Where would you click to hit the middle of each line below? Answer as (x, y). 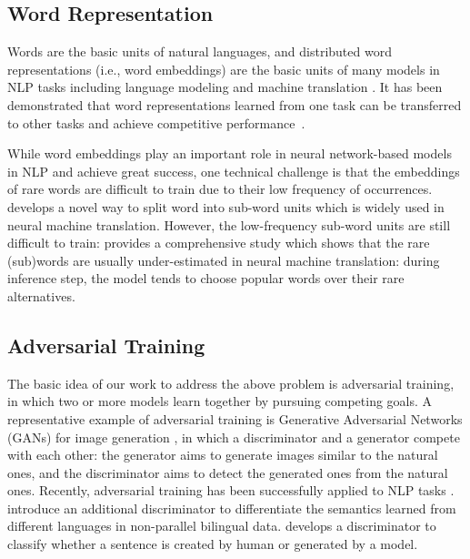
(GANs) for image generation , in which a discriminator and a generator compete (234, 437)
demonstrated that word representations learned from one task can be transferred (235, 104)
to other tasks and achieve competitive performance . (156, 122)
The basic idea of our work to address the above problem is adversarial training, (231, 383)
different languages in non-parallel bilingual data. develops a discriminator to (222, 526)
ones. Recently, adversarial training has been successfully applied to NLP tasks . (231, 490)
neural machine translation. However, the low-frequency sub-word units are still (229, 224)
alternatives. (41, 295)
